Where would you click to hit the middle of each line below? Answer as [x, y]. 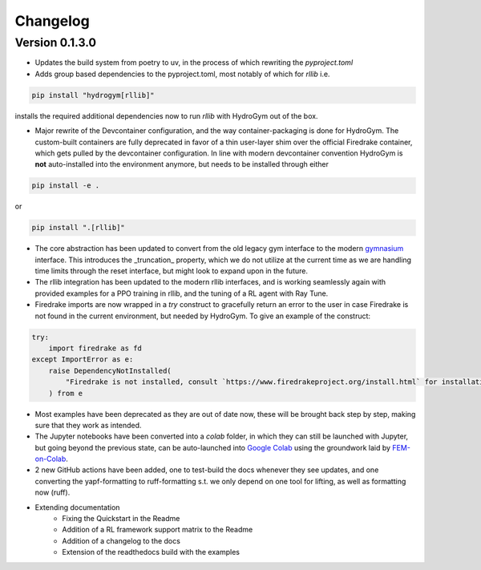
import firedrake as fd [95, 348]
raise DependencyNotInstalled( [110, 370]
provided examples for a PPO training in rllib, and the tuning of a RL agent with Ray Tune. [182, 293]
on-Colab [51, 459]
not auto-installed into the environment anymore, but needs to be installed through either [182, 164]
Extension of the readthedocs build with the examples [151, 552]
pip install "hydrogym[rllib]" [93, 95]
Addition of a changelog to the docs [121, 540]
